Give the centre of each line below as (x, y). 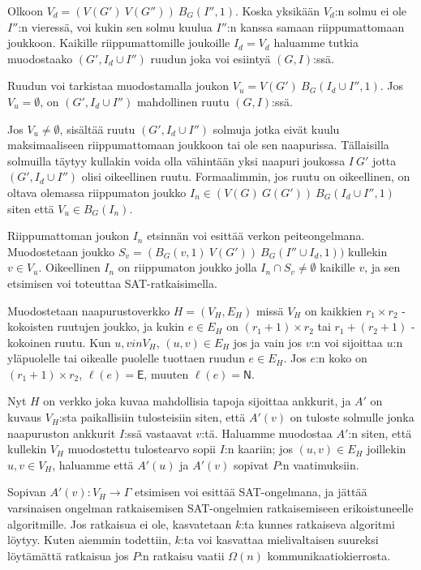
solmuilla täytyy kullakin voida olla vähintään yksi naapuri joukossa (176, 160)
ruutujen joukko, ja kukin (120, 326)
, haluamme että (93, 464)
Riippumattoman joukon (68, 236)
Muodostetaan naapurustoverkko (89, 310)
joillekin (387, 449)
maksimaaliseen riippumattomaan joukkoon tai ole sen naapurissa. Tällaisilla (198, 145)
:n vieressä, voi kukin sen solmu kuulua (115, 26)
